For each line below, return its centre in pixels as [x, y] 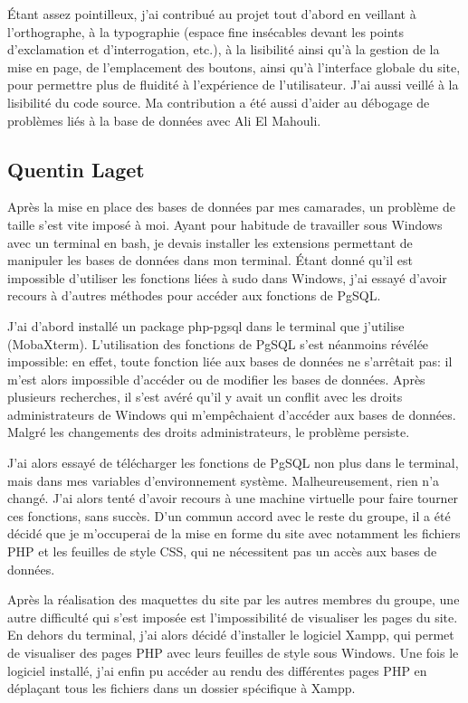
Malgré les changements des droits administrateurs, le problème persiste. [209, 432]
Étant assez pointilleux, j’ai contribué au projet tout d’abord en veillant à [212, 14]
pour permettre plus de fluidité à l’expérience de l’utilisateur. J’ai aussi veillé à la [233, 85]
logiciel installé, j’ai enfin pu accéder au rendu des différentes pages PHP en [217, 670]
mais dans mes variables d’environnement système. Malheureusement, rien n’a [224, 480]
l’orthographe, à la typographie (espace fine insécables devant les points [206, 31]
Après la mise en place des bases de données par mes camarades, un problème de [231, 207]
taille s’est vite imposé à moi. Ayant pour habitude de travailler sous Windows [225, 224]
